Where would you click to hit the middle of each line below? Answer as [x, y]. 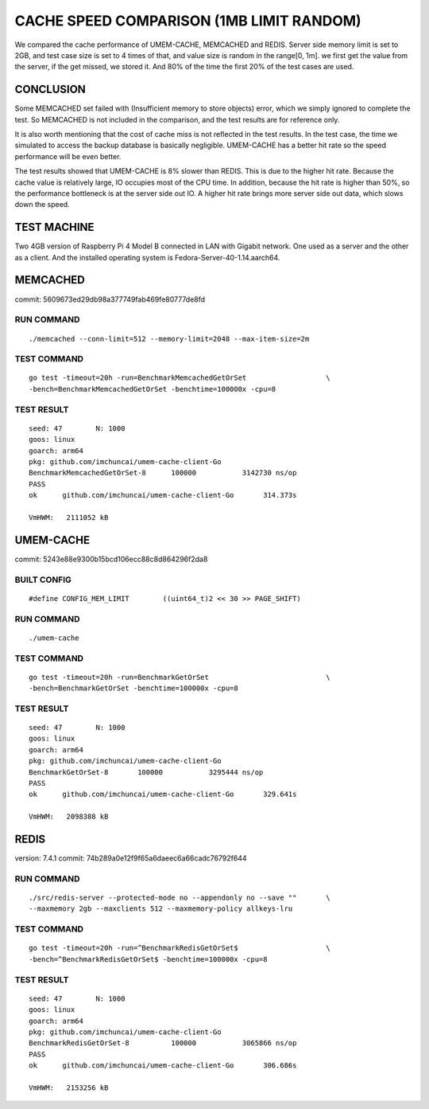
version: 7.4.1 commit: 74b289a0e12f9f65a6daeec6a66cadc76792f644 [131, 858]
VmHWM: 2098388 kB [69, 817]
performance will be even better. [68, 156]
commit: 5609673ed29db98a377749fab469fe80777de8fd [110, 299]
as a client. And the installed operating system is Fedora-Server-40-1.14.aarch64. [147, 257]
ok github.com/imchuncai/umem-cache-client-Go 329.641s [163, 795]
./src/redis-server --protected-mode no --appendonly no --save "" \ [180, 898]
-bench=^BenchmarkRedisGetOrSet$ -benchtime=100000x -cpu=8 [148, 959]
